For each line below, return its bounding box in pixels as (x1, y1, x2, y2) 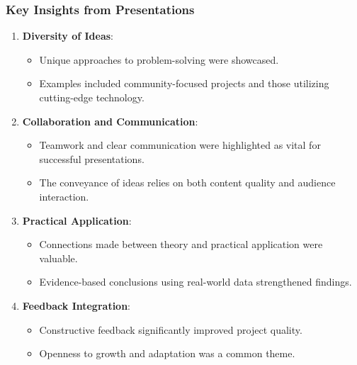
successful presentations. (39, 151, 144, 166)
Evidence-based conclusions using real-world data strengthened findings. (39, 274, 352, 289)
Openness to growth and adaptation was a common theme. (39, 346, 295, 361)
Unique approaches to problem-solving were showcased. (39, 52, 279, 67)
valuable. (39, 250, 78, 265)
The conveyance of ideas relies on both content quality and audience (39, 175, 336, 190)
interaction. (39, 189, 89, 203)
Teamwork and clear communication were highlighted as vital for (39, 137, 321, 152)
